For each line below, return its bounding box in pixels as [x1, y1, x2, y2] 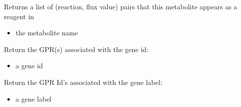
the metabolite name [15, 27, 78, 38]
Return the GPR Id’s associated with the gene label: [4, 77, 162, 87]
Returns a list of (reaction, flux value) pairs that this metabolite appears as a [4, 1, 238, 11]
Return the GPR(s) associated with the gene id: [4, 44, 149, 54]
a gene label [15, 93, 52, 104]
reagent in [4, 11, 34, 21]
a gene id [15, 60, 43, 71]
